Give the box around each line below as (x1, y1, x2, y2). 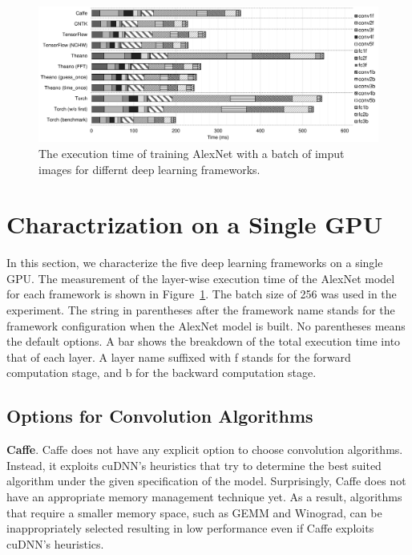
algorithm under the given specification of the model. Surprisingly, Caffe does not (6, 472, 406, 489)
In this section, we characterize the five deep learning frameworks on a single (6, 254, 383, 271)
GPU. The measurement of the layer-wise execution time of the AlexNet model (6, 269, 395, 286)
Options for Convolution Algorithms (6, 403, 313, 428)
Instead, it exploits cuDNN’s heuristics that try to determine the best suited (6, 456, 382, 473)
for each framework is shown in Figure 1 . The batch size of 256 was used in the (6, 286, 397, 302)
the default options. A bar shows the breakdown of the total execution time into (6, 333, 401, 350)
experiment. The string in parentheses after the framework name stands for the (6, 302, 395, 318)
